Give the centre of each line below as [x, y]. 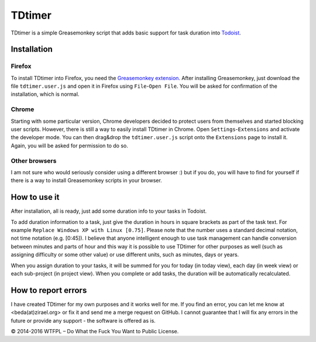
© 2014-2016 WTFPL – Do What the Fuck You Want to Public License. [95, 331]
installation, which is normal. [45, 94]
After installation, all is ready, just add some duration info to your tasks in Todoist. [109, 211]
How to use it [35, 197]
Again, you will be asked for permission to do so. [69, 146]
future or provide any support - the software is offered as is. [83, 320]
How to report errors [49, 290]
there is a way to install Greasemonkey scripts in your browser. [86, 181]
